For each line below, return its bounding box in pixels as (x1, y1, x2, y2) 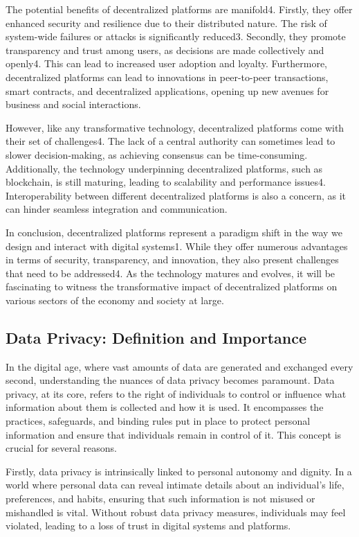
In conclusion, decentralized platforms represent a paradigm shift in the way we (6, 225, 342, 239)
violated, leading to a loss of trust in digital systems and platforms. (6, 518, 291, 533)
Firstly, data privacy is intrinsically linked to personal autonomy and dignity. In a (6, 464, 352, 478)
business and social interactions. (6, 97, 141, 112)
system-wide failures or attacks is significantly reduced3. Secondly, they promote (6, 29, 346, 44)
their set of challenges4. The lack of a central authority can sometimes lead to (6, 134, 335, 148)
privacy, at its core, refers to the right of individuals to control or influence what (6, 386, 347, 400)
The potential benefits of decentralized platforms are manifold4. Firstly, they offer (6, 2, 353, 16)
